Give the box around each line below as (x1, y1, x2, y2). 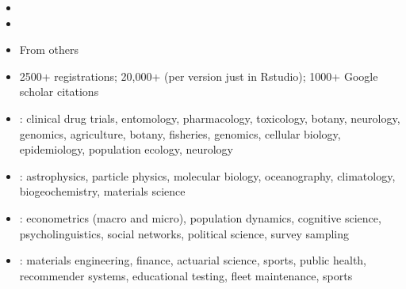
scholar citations (19, 83, 99, 100)
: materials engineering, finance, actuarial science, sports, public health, (19, 252, 367, 268)
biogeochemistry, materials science (19, 183, 186, 200)
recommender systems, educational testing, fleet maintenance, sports (19, 267, 353, 283)
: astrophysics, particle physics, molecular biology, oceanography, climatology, (19, 167, 396, 184)
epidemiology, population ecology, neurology (19, 141, 234, 158)
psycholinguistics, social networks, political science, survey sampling (19, 225, 350, 241)
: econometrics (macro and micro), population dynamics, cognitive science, (19, 209, 381, 226)
